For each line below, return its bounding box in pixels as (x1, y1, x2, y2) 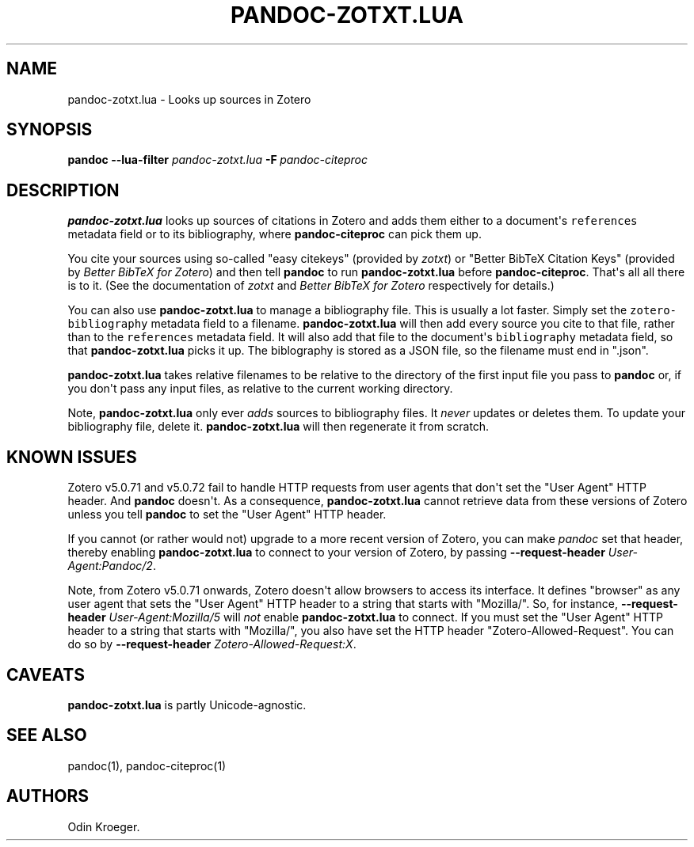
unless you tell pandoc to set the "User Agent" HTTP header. (67, 507, 387, 522)
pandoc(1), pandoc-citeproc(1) (67, 758, 227, 773)
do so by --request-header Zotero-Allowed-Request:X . (67, 637, 357, 651)
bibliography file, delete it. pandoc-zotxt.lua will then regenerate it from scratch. (67, 420, 490, 434)
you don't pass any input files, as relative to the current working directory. (67, 382, 453, 396)
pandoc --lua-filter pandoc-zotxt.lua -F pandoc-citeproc (67, 153, 368, 167)
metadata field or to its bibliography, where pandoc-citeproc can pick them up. (67, 227, 482, 241)
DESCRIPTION (6, 180, 120, 200)
